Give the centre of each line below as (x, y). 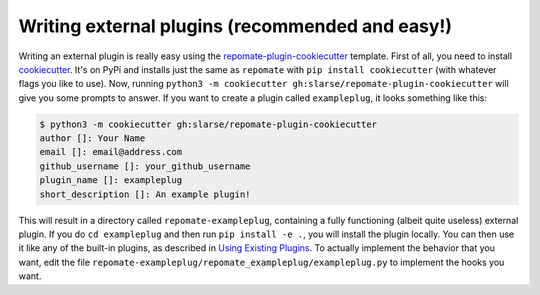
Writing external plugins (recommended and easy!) (235, 26)
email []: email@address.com (111, 152)
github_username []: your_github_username (145, 166)
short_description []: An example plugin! (145, 194)
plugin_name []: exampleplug (111, 180)
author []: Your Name (92, 138)
